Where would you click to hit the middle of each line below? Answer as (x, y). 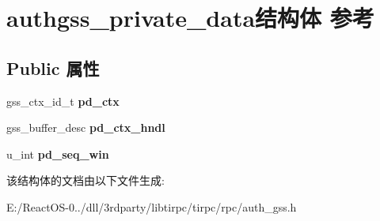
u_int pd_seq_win (58, 154)
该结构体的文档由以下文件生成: (85, 180)
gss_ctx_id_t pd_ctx (63, 101)
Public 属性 (53, 67)
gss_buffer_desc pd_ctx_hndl (86, 127)
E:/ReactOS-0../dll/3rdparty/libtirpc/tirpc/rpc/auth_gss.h (152, 206)
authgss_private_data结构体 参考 (190, 18)
